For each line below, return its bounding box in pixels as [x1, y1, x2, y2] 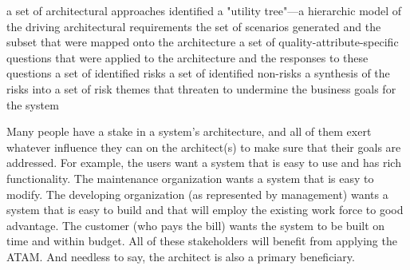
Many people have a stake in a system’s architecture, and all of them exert [6, 123, 372, 140]
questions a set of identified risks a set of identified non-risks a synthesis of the [6, 65, 390, 81]
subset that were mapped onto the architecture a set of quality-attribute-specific [6, 34, 399, 50]
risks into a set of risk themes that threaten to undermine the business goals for [6, 80, 396, 97]
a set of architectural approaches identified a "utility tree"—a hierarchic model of [6, 2, 402, 18]
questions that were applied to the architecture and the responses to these [6, 49, 369, 66]
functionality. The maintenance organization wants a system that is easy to [6, 169, 374, 186]
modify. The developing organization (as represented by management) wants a [6, 185, 388, 202]
